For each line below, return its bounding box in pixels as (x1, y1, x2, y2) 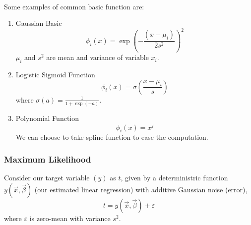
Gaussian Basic (15, 18, 62, 28)
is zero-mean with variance (29, 213, 111, 223)
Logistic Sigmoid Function (15, 69, 95, 80)
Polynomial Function (15, 112, 79, 123)
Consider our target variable (4, 172, 90, 183)
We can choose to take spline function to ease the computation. (15, 132, 208, 142)
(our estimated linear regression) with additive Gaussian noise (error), (34, 184, 248, 194)
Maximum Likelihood (4, 153, 91, 165)
